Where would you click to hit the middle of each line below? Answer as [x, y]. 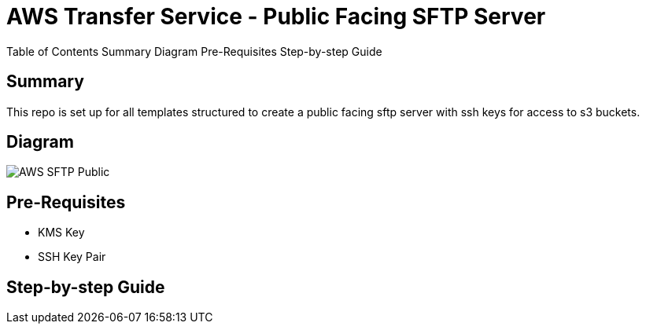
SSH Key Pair [72, 257]
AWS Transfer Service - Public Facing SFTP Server [276, 16]
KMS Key [61, 233]
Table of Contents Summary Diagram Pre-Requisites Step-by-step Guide [194, 51]
